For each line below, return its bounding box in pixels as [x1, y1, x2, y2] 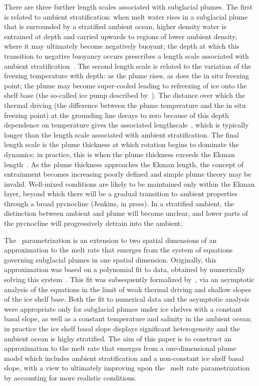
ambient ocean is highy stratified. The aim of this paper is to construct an [4, 333, 232, 343]
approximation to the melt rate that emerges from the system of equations [4, 244, 233, 255]
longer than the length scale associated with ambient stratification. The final [4, 129, 239, 140]
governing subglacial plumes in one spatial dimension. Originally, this [4, 254, 217, 265]
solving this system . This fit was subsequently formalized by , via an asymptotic [4, 274, 254, 285]
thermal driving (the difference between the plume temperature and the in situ [4, 99, 246, 110]
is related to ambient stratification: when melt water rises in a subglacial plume [4, 11, 248, 22]
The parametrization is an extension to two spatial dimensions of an [4, 234, 217, 245]
